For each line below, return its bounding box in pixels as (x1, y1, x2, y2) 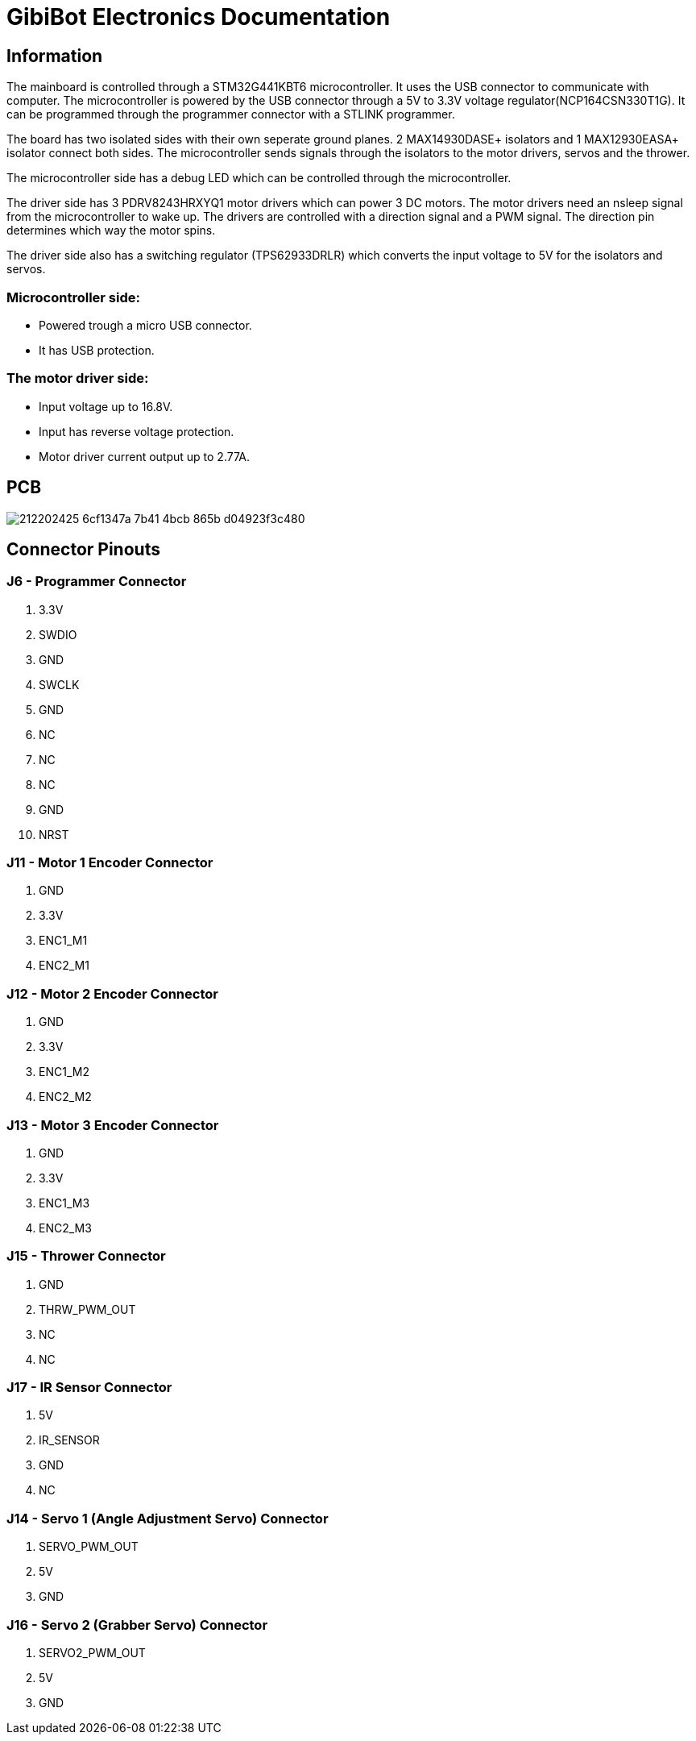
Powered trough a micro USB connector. (39, 318, 252, 332)
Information (6, 45, 103, 66)
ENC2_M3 (39, 1220, 92, 1235)
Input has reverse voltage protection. (39, 424, 234, 438)
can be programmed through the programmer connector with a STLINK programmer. (6, 107, 455, 122)
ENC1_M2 (39, 1065, 89, 1079)
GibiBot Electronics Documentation (6, 3, 391, 31)
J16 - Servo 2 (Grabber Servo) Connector (6, 1616, 268, 1633)
